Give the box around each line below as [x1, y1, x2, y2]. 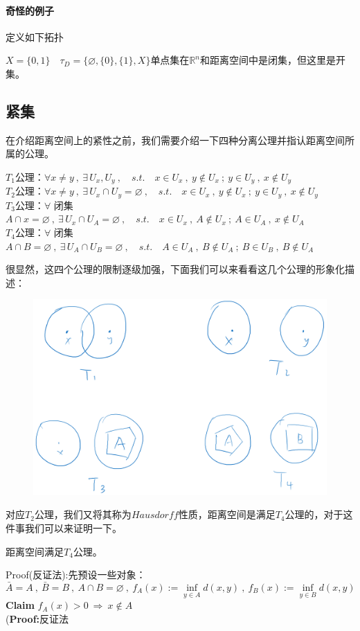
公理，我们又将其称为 [34, 507, 132, 522]
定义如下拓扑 [6, 29, 64, 44]
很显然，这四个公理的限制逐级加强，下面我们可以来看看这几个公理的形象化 [6, 262, 345, 276]
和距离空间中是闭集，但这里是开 [200, 53, 345, 67]
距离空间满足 [6, 544, 64, 558]
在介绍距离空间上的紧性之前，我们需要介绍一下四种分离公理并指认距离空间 [6, 132, 345, 147]
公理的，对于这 [285, 507, 353, 522]
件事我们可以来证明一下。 [6, 521, 122, 535]
